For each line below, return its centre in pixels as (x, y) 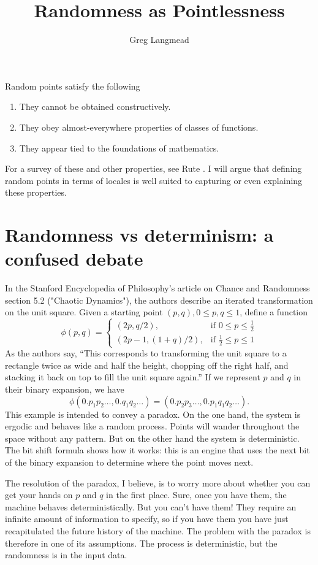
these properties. (36, 192)
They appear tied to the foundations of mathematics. (119, 148)
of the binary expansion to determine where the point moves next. (129, 462)
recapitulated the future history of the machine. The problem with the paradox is (158, 530)
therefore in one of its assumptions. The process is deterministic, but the (141, 543)
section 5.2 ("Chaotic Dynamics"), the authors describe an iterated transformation (159, 300)
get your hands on (39, 495)
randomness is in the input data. (66, 555)
